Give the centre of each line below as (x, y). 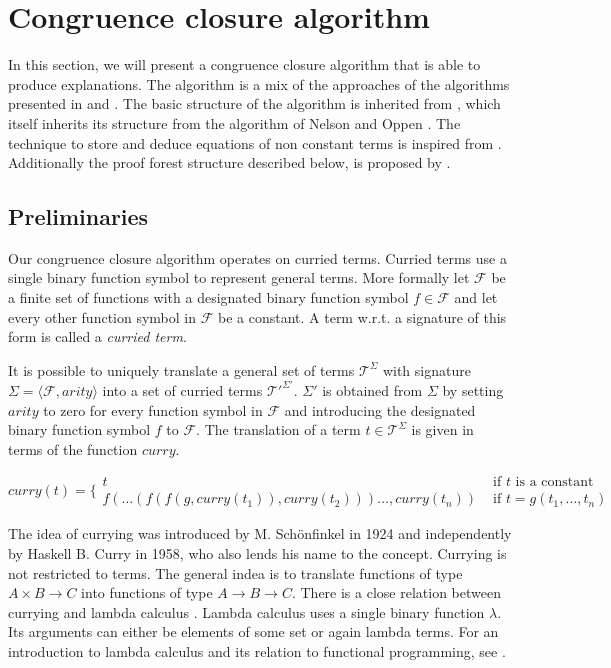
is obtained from (372, 389)
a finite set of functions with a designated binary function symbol (208, 297)
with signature (426, 369)
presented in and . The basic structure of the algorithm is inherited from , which (254, 103)
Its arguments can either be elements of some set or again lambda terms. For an (253, 631)
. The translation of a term (278, 429)
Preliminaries (78, 216)
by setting (473, 389)
